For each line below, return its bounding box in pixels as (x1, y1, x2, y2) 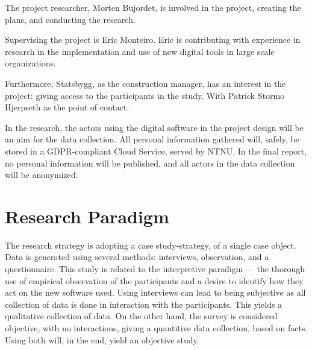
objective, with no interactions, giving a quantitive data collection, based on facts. (5, 322, 308, 334)
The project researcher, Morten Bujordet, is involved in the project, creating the (5, 1, 301, 13)
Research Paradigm (5, 203, 169, 228)
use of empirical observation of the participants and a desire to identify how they (5, 274, 304, 287)
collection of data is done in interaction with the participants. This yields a (5, 297, 282, 310)
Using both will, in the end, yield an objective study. (5, 333, 199, 346)
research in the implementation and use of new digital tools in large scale (5, 45, 275, 57)
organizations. (5, 57, 56, 69)
